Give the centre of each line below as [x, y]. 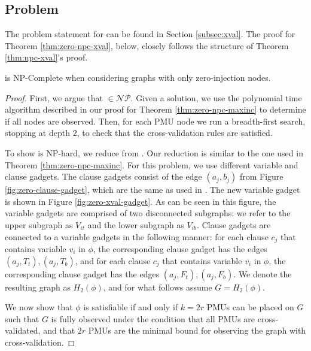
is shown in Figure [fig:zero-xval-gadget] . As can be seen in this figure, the [141, 201]
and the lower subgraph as [136, 224]
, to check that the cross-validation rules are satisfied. [175, 133]
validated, [23, 330]
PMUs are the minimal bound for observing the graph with [197, 330]
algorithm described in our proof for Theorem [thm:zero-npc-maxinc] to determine [155, 109]
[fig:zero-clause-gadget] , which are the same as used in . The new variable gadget [153, 190]
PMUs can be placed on [250, 307]
